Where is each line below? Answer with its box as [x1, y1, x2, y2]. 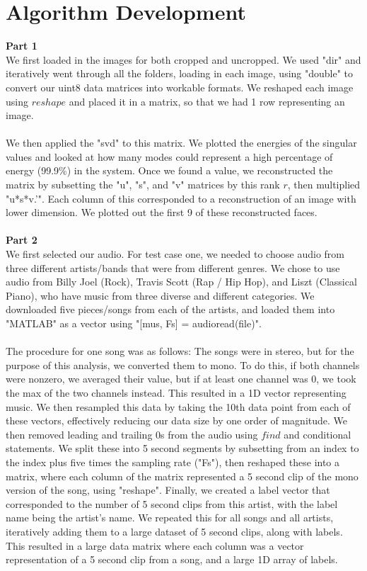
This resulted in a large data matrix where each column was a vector [6, 538, 304, 553]
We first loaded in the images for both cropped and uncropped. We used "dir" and [6, 52, 361, 67]
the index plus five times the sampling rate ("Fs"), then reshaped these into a [6, 454, 340, 469]
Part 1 [6, 38, 37, 53]
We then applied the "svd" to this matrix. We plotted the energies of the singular [6, 135, 357, 150]
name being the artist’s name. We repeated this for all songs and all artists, [6, 510, 334, 525]
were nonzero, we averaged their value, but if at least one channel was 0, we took [6, 371, 356, 386]
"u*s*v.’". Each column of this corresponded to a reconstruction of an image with [6, 191, 356, 205]
